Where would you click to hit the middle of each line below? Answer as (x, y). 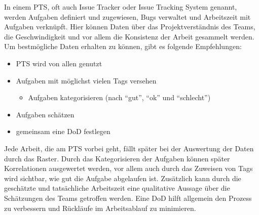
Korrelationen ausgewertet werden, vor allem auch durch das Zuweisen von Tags (128, 168)
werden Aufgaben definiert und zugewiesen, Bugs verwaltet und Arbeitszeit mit (127, 16)
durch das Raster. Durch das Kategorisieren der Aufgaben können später (117, 158)
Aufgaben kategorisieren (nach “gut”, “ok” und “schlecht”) (119, 97)
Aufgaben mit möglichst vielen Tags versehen (86, 80)
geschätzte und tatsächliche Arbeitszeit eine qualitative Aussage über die (117, 188)
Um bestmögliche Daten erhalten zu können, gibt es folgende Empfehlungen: (123, 46)
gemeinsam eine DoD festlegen (63, 131)
